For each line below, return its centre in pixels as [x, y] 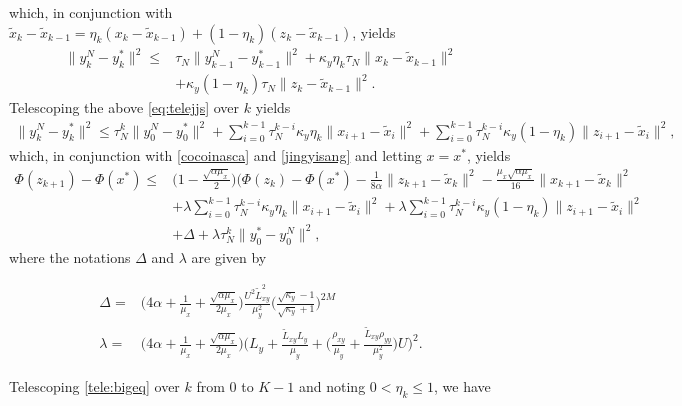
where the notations [70, 256]
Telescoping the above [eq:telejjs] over [124, 107]
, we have [462, 386]
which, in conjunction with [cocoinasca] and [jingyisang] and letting [215, 154]
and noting [332, 386]
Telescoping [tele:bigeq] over [94, 386]
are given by [229, 256]
